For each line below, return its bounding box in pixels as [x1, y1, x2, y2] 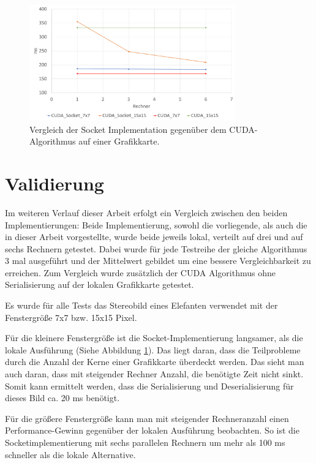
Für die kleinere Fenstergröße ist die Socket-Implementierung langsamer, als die [5, 331, 303, 344]
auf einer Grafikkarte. [78, 135, 160, 148]
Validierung [5, 170, 104, 195]
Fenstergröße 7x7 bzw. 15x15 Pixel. [5, 311, 137, 323]
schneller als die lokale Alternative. [5, 448, 136, 461]
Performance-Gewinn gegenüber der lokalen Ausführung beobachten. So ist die [5, 424, 299, 437]
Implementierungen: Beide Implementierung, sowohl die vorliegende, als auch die [5, 218, 307, 231]
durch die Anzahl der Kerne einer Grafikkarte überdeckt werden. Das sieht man [5, 355, 304, 368]
